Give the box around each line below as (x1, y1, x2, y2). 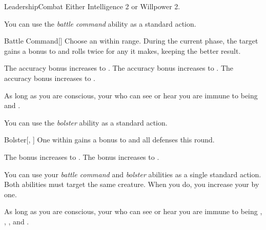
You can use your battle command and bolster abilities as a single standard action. (4, 169, 261, 179)
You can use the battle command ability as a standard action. (4, 18, 196, 29)
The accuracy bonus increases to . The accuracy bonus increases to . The (4, 62, 233, 73)
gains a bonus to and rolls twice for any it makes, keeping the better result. (4, 45, 241, 56)
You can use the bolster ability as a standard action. (4, 117, 168, 128)
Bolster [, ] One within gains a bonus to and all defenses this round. (4, 134, 215, 145)
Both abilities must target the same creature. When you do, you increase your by (4, 179, 259, 190)
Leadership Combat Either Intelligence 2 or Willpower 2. (4, 1, 180, 11)
